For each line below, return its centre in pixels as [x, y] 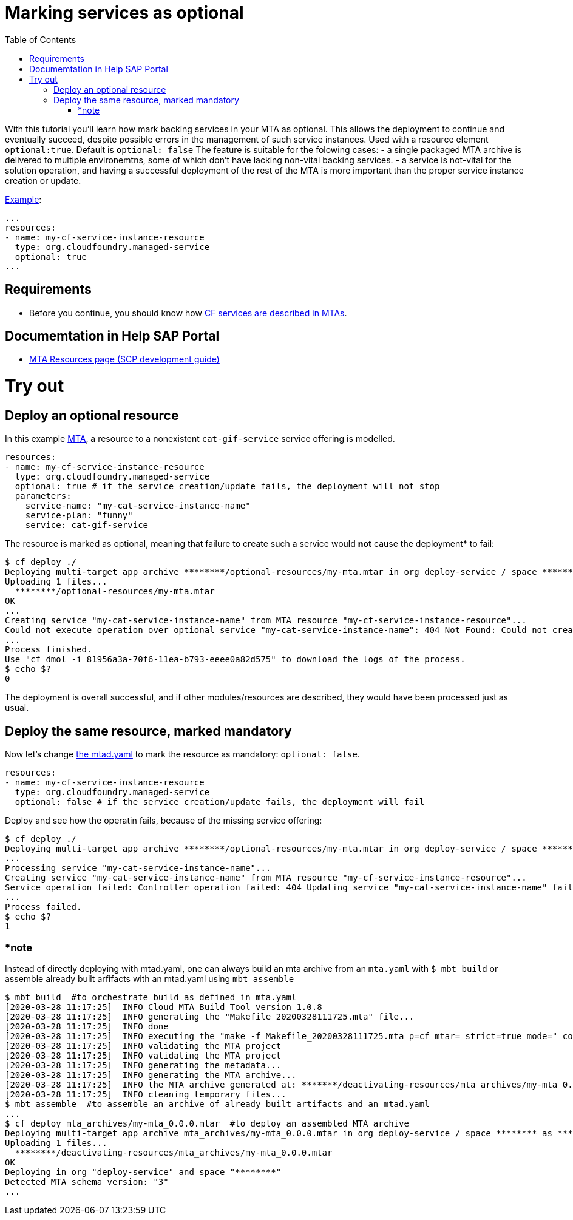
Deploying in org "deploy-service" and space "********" [143, 1172]
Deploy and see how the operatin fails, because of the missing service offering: [164, 821]
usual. [17, 708]
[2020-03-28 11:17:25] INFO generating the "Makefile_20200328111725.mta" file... [210, 1016]
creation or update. [43, 180]
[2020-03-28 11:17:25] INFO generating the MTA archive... [151, 1075]
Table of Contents [41, 39]
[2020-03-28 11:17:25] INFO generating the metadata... [143, 1065]
